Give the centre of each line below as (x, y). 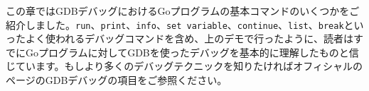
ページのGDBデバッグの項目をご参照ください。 (117, 80)
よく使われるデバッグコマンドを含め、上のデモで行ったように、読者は (189, 38)
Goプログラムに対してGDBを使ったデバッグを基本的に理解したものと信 (192, 52)
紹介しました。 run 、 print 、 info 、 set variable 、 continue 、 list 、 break (175, 24)
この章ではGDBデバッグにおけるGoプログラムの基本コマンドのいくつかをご (183, 11)
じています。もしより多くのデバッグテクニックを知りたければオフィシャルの (184, 66)
